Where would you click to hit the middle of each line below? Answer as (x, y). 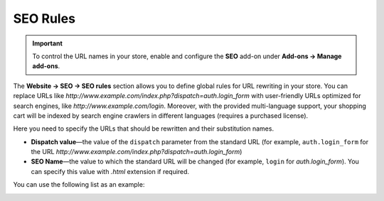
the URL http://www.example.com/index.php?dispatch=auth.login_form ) (137, 152)
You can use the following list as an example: (79, 185)
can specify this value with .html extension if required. (110, 171)
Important (48, 43)
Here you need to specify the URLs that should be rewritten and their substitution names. (143, 129)
